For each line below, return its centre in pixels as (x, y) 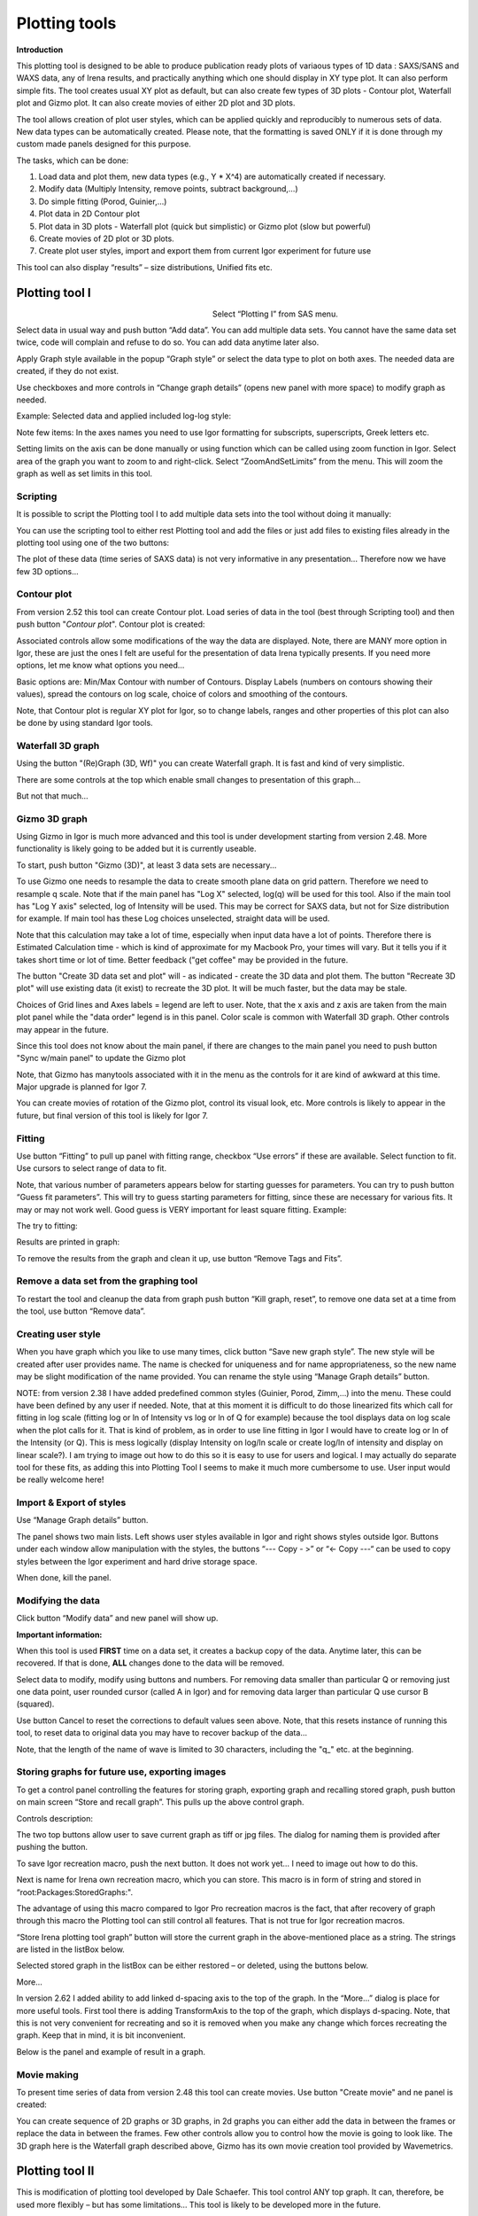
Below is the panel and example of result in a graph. (111, 2051)
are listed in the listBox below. (71, 1949)
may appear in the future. (63, 1029)
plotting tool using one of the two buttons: (93, 542)
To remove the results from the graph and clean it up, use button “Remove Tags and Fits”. (179, 1258)
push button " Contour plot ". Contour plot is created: (111, 624)
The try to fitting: (47, 1225)
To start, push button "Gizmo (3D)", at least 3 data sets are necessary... (146, 865)
